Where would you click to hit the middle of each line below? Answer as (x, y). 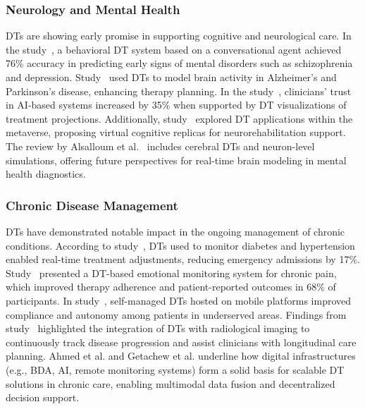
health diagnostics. (46, 174)
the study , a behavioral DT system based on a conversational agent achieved (174, 49)
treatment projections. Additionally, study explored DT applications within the (179, 118)
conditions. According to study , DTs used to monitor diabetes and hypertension (180, 245)
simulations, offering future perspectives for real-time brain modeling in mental (176, 160)
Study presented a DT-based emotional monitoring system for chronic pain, (171, 273)
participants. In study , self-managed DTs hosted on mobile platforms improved (179, 300)
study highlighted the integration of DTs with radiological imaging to (158, 328)
